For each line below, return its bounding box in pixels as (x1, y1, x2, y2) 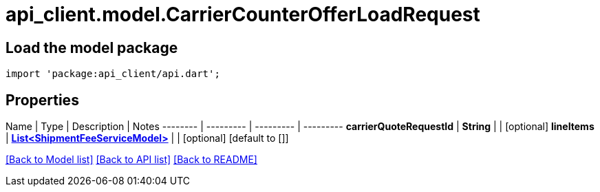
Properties (6, 91, 79, 109)
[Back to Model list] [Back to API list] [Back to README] (6, 153, 257, 166)
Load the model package (6, 39, 178, 56)
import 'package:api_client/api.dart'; (6, 68, 220, 80)
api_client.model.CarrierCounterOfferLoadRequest (6, 3, 480, 26)
